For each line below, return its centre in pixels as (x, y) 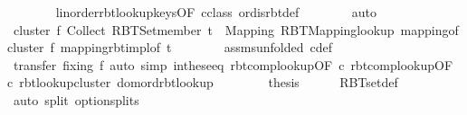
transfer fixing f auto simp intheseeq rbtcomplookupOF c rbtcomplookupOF (233, 64)
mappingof (429, 29)
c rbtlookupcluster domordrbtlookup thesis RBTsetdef (203, 82)
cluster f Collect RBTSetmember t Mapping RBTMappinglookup (204, 29)
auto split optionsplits (76, 99)
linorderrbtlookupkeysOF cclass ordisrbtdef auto (216, 12)
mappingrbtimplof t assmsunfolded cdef (196, 47)
